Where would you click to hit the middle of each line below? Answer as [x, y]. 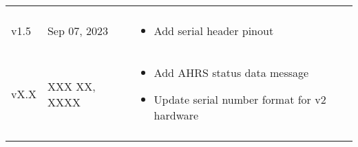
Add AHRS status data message [231, 72]
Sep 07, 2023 [77, 31]
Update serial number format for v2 [240, 99]
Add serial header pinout [214, 31]
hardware [176, 115]
